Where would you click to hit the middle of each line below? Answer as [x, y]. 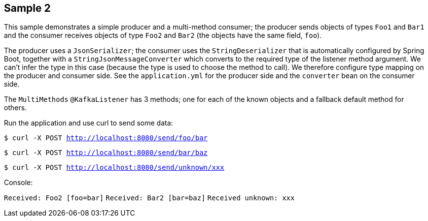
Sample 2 [27, 8]
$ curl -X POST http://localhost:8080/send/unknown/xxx [114, 168]
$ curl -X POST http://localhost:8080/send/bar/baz [106, 153]
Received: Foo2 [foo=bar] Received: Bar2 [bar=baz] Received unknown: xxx [149, 198]
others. [16, 108]
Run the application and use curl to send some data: [89, 123]
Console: [18, 183]
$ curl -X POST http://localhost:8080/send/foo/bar [106, 138]
